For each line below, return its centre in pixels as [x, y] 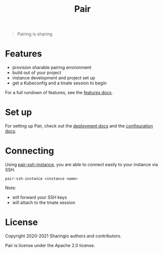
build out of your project [37, 73]
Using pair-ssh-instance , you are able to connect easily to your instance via [81, 164]
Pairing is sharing [35, 34]
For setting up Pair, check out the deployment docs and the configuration [79, 126]
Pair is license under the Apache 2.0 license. [50, 245]
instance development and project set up [54, 78]
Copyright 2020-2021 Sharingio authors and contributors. [63, 236]
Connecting [29, 151]
